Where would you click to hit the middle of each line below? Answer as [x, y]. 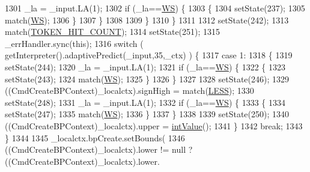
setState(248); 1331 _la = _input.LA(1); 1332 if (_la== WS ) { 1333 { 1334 [145, 102]
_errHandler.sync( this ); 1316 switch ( [74, 43]
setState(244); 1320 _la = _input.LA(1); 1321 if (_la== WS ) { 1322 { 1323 [145, 66]
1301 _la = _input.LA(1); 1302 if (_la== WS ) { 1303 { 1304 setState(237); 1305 [155, 8]
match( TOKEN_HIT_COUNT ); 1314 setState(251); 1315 [113, 32]
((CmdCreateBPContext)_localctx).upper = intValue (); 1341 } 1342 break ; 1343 [154, 125]
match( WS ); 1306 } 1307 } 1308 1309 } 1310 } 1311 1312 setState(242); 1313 [147, 20]
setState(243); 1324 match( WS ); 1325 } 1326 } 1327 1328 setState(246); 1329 [147, 78]
